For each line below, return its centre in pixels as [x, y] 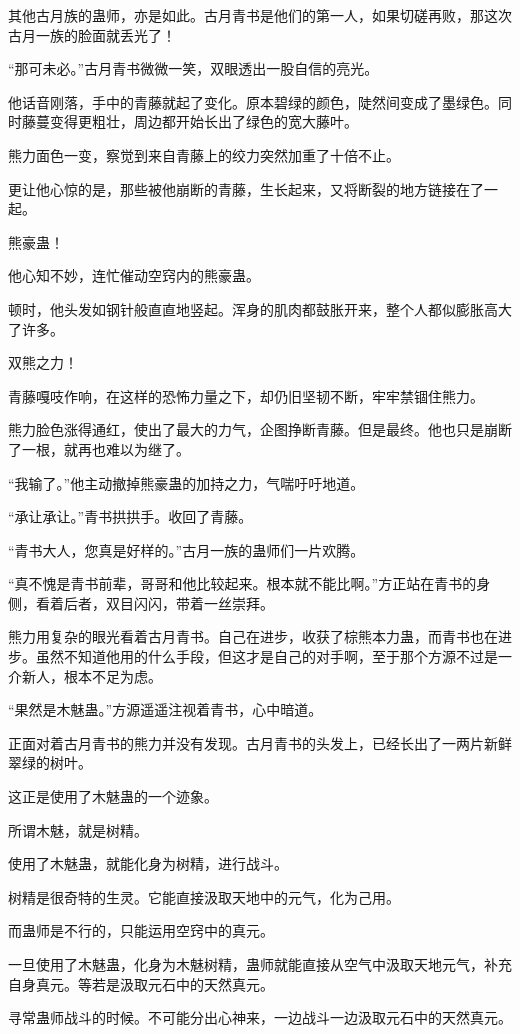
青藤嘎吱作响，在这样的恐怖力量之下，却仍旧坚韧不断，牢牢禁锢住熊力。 [246, 395]
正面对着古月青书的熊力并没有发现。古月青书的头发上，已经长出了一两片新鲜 [260, 742]
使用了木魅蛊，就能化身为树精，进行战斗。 [148, 863]
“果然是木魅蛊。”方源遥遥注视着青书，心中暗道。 [165, 709]
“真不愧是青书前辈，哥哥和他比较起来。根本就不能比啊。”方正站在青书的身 [249, 583]
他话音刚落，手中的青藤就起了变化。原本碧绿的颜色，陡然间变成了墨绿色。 [253, 101]
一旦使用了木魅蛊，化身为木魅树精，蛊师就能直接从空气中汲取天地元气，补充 [260, 964]
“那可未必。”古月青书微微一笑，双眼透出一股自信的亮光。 [193, 68]
